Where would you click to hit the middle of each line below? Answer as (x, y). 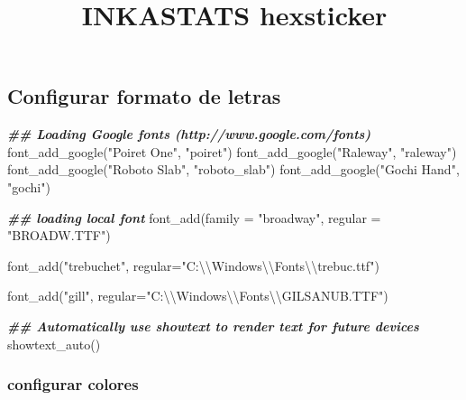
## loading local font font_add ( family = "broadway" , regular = (194, 217)
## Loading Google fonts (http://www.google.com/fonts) (189, 134)
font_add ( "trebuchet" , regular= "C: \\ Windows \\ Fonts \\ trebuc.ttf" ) (193, 265)
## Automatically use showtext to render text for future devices (213, 326)
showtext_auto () (54, 344)
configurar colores (73, 384)
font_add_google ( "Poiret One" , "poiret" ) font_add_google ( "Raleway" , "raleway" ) (232, 151)
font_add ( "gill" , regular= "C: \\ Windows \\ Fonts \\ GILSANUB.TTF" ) (198, 296)
